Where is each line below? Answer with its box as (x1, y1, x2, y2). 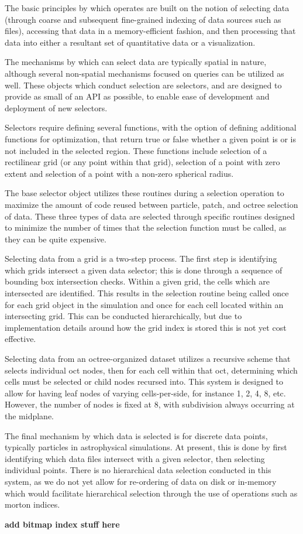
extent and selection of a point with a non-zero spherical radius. (5, 167, 234, 179)
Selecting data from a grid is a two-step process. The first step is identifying (5, 252, 277, 265)
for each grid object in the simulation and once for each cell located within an (5, 298, 284, 310)
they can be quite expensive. (5, 232, 106, 245)
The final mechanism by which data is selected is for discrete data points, (5, 429, 268, 441)
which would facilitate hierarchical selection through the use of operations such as (5, 487, 298, 499)
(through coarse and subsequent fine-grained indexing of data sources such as (5, 13, 281, 25)
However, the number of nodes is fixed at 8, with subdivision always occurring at (5, 398, 295, 410)
